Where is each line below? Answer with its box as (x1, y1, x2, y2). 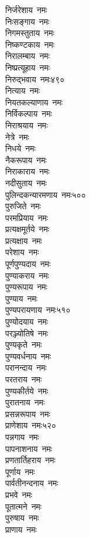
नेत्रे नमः (5, 130, 29, 143)
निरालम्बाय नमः (5, 49, 50, 62)
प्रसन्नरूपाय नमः (5, 407, 50, 420)
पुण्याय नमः (5, 292, 38, 304)
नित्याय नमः (5, 84, 40, 97)
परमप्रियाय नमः (5, 211, 49, 223)
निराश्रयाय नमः (5, 118, 48, 131)
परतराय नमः (5, 373, 42, 385)
